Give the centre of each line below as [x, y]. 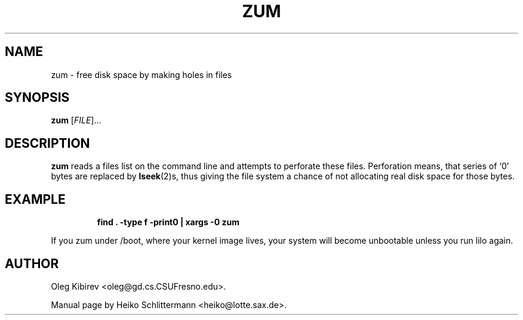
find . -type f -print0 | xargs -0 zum [168, 222]
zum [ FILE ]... [76, 120]
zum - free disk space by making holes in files [141, 74]
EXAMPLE [35, 199]
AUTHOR [32, 263]
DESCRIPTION [47, 143]
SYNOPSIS [37, 98]
